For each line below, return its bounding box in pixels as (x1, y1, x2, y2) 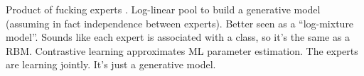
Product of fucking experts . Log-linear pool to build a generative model (6, 2, 321, 16)
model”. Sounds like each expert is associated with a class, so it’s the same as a (6, 30, 350, 44)
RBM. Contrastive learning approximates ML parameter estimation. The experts (6, 43, 358, 58)
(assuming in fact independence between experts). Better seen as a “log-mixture (6, 15, 354, 30)
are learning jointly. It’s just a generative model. (6, 57, 216, 72)
